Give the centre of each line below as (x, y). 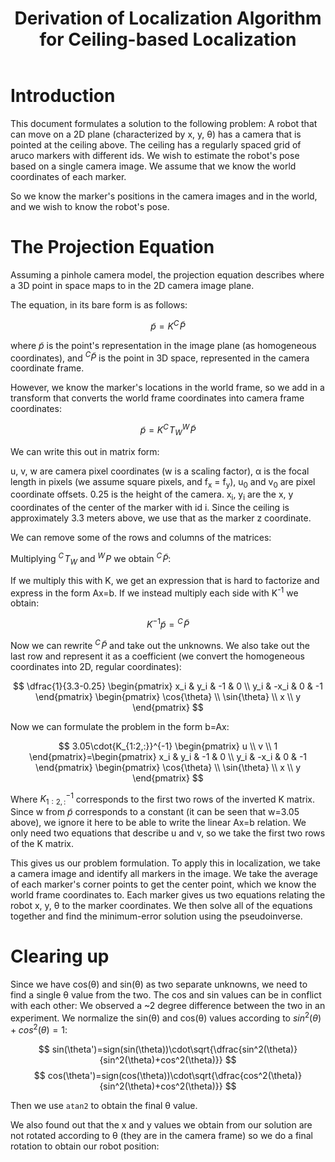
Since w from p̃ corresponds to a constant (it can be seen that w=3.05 (155, 812)
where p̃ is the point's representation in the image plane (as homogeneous (163, 345)
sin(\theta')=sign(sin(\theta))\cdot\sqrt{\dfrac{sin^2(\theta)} (174, 1049)
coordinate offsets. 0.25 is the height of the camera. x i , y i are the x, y (152, 495)
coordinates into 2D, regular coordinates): (96, 666)
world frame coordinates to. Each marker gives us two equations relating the (168, 895)
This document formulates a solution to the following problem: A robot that (164, 123)
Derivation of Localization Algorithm (168, 18)
